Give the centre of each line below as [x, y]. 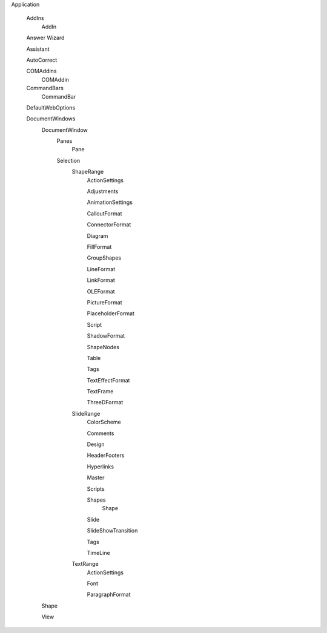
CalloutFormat [104, 213]
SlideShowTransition [112, 531]
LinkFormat [101, 280]
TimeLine [98, 553]
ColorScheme [104, 422]
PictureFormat [104, 302]
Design [96, 444]
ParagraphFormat [109, 595]
